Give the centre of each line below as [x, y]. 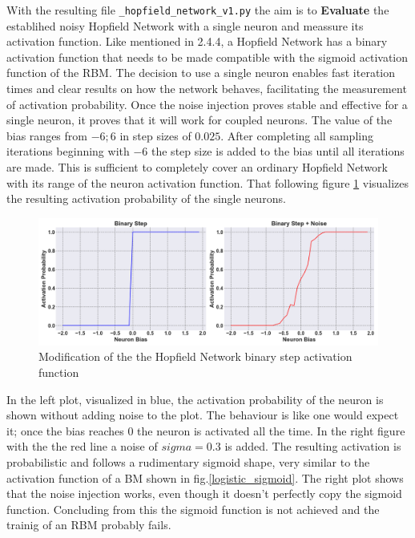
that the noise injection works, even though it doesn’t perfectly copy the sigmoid [204, 494]
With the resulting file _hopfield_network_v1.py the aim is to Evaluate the [198, 10]
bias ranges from [47, 135]
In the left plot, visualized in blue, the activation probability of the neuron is [195, 399]
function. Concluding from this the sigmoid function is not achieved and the [193, 509]
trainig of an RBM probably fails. [89, 525]
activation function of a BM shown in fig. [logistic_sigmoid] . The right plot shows [205, 477]
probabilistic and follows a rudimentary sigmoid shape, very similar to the [188, 461]
